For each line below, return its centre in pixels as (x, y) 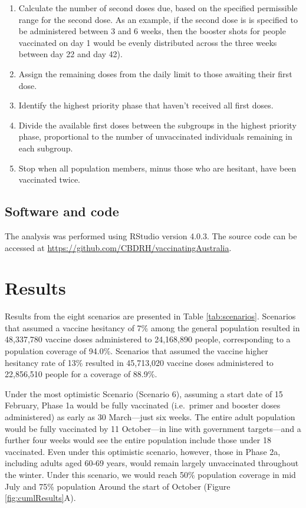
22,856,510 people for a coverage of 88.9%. (81, 374)
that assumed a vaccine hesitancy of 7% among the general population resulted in (152, 327)
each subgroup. (46, 148)
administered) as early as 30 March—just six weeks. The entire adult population (150, 416)
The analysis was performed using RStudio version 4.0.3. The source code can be (151, 235)
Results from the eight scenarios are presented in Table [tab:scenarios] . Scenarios (150, 316)
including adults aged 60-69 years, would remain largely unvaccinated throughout (152, 463)
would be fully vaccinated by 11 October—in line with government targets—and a (153, 428)
